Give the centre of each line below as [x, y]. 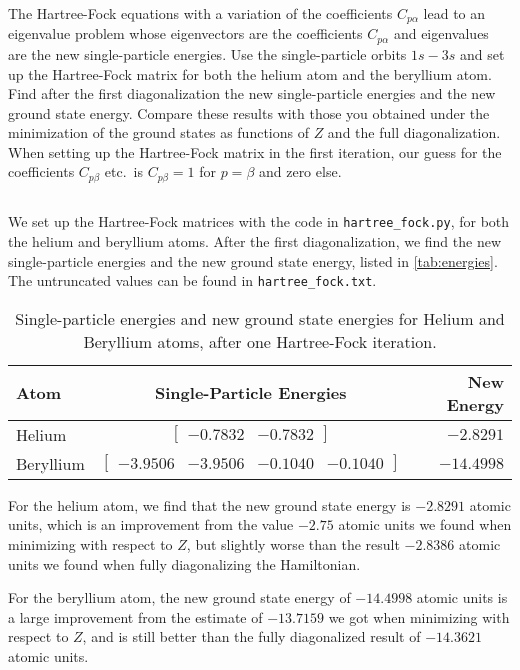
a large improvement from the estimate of [135, 616]
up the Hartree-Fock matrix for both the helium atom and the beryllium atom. [250, 73]
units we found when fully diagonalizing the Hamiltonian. [184, 563]
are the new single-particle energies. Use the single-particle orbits [207, 53]
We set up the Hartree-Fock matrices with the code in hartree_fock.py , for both [259, 221]
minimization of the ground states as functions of [158, 132]
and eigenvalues [441, 33]
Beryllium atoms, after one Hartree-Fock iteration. [260, 341]
